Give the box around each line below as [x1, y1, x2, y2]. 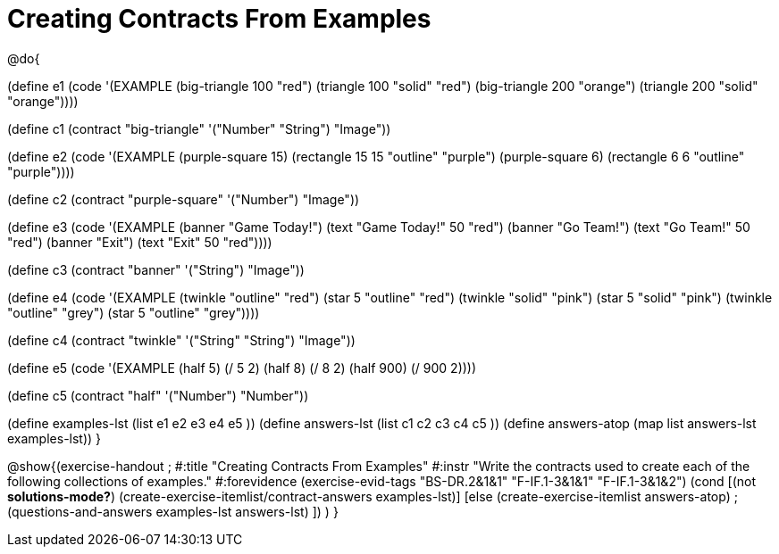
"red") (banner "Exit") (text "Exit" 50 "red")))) [7, 234, 272, 250]
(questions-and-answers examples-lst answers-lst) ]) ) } [7, 503, 339, 519]
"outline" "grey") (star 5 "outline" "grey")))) [7, 304, 260, 320]
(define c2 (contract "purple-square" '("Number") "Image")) [7, 191, 360, 207]
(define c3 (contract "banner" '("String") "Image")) [7, 261, 305, 277]
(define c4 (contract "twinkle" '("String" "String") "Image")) [7, 332, 356, 348]
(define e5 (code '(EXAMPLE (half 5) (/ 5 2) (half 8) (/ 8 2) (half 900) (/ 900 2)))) [7, 360, 477, 376]
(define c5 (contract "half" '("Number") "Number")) [7, 387, 309, 403]
